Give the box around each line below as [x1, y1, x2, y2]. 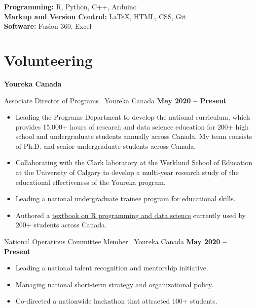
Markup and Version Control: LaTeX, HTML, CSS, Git [4, 11, 186, 21]
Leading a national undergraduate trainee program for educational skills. [15, 193, 236, 204]
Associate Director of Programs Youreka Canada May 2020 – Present [4, 95, 226, 105]
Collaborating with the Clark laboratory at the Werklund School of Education [15, 157, 253, 168]
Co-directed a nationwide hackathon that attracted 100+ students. [15, 296, 218, 306]
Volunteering [4, 49, 93, 70]
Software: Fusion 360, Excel [4, 21, 92, 31]
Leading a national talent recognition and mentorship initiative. [15, 263, 208, 273]
